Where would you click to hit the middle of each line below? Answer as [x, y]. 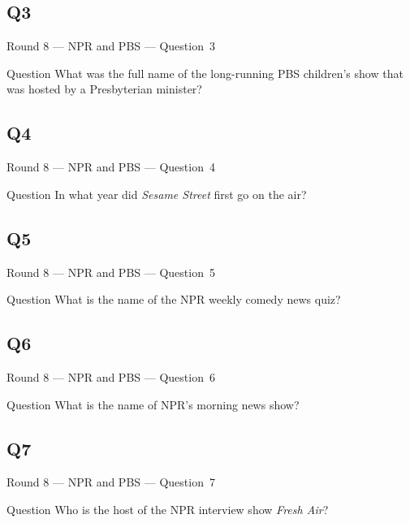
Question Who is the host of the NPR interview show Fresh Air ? [168, 509]
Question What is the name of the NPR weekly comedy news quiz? [174, 299]
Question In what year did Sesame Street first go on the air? [157, 194]
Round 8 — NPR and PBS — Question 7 [111, 482]
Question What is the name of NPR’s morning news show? [153, 404]
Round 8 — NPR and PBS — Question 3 [111, 46]
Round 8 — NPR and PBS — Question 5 [111, 272]
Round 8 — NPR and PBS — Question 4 [111, 167]
